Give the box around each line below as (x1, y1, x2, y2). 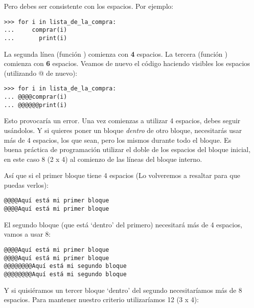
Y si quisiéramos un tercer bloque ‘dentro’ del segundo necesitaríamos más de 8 (4, 285, 242, 295)
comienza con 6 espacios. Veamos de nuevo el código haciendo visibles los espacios (4, 58, 250, 68)
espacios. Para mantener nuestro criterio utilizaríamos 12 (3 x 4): (4, 294, 199, 305)
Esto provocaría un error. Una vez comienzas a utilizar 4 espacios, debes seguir (4, 115, 241, 126)
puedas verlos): (4, 179, 49, 190)
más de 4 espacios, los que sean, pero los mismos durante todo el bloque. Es (4, 134, 231, 145)
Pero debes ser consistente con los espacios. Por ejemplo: (4, 1, 173, 11)
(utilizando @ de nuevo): (4, 67, 77, 78)
